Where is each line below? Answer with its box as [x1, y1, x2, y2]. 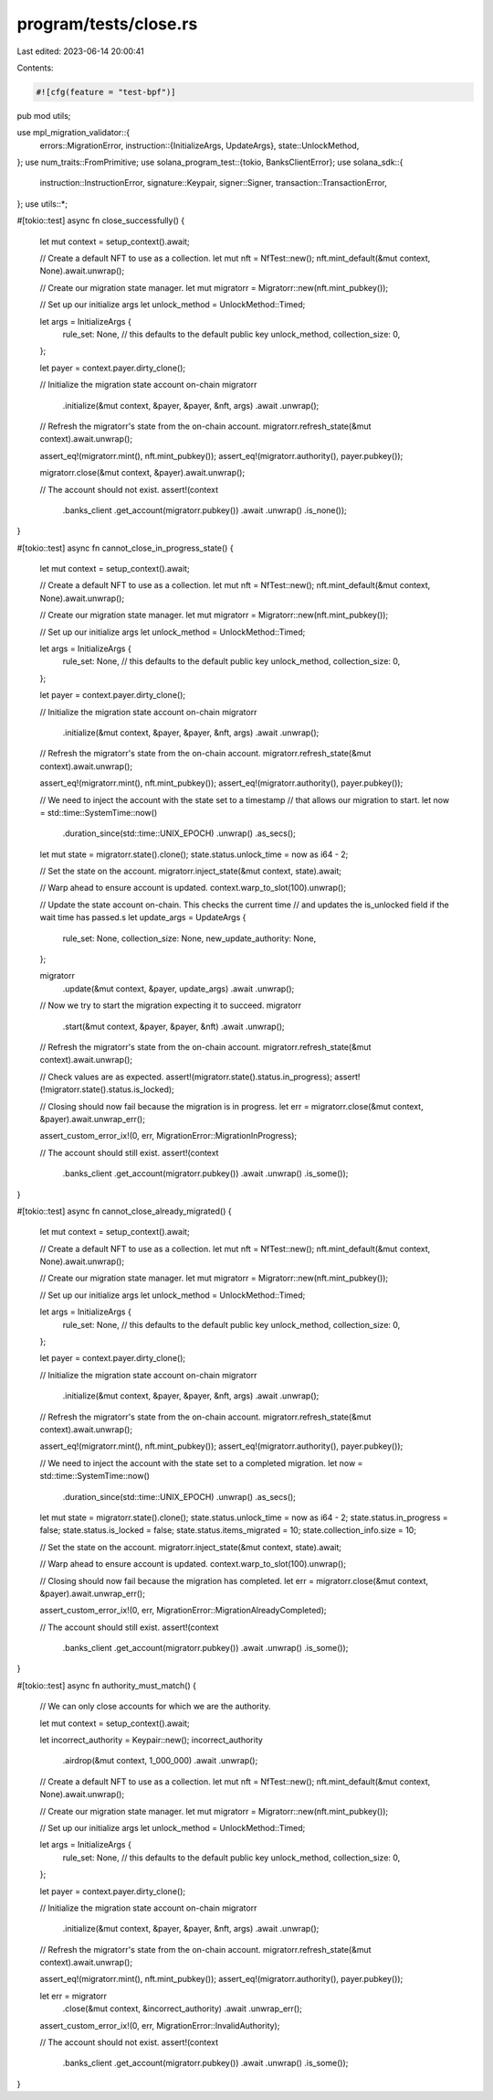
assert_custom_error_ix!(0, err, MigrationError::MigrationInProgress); [39, 1130, 298, 1141]
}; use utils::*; [16, 198, 68, 209]
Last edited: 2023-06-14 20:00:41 [16, 46, 145, 57]
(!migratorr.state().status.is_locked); [39, 1084, 175, 1095]
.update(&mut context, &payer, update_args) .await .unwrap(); [62, 983, 295, 994]
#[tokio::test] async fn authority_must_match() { [16, 1679, 196, 1691]
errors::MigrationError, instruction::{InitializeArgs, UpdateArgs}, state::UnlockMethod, [39, 140, 360, 151]
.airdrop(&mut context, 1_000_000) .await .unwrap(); [62, 1755, 258, 1766]
